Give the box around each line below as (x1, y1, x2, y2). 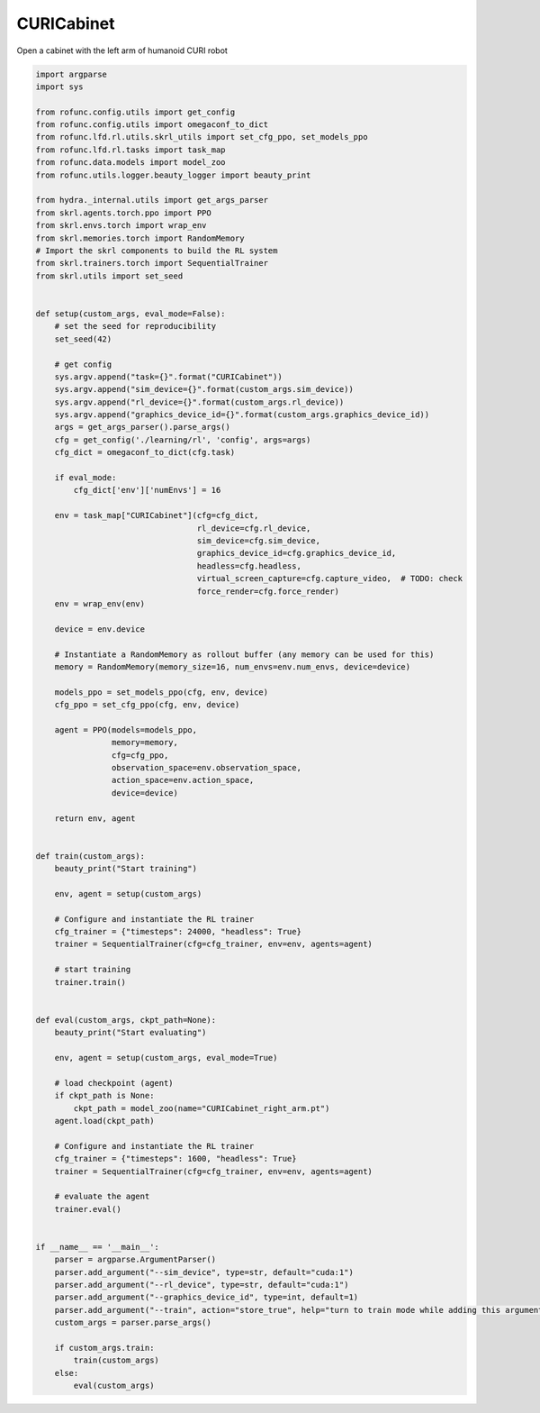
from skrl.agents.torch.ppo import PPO (35, 207, 211, 218)
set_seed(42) (54, 333, 112, 344)
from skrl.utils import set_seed (35, 270, 184, 281)
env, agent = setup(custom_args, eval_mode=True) (54, 1053, 278, 1062)
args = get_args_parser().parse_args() (54, 422, 231, 433)
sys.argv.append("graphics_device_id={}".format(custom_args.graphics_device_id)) (54, 410, 430, 420)
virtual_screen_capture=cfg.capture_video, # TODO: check (196, 573, 463, 584)
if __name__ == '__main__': (35, 1242, 159, 1252)
